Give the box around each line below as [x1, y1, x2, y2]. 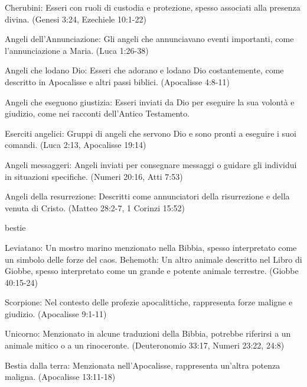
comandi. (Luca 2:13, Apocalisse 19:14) [5, 138, 146, 151]
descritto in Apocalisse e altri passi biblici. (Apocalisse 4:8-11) [5, 75, 230, 88]
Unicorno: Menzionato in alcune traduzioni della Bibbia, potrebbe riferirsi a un [5, 327, 291, 340]
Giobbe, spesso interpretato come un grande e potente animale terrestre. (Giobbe [5, 265, 299, 277]
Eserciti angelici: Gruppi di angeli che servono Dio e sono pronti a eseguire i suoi [5, 127, 296, 139]
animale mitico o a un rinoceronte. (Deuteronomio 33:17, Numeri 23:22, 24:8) [5, 339, 285, 351]
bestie [5, 221, 26, 234]
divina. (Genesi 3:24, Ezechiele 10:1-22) [5, 12, 146, 25]
